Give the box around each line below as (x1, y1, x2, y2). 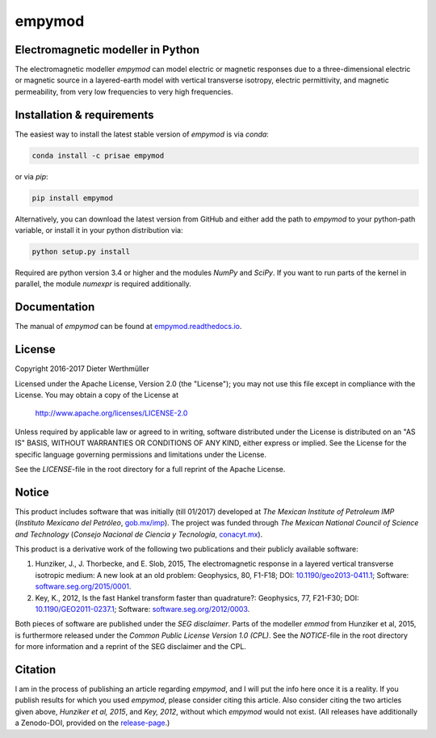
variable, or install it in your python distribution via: (15, 226, 183, 235)
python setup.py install (31, 247, 131, 256)
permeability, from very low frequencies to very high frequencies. (15, 86, 233, 96)
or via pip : (15, 171, 48, 181)
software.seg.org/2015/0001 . (35, 582, 132, 592)
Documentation (15, 300, 95, 314)
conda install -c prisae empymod (31, 150, 165, 160)
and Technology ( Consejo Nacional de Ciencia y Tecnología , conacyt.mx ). (15, 529, 263, 539)
